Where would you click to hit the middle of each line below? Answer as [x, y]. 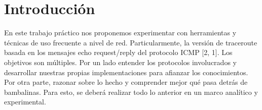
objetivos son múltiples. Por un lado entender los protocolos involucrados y [120, 62]
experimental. [25, 102]
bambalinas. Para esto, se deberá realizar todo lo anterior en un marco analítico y [131, 92]
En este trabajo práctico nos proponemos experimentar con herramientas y [120, 33]
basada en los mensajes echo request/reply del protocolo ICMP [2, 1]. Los [118, 52]
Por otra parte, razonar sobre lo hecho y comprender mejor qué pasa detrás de [126, 82]
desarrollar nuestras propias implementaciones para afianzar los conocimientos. [126, 72]
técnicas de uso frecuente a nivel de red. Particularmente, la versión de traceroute [131, 42]
